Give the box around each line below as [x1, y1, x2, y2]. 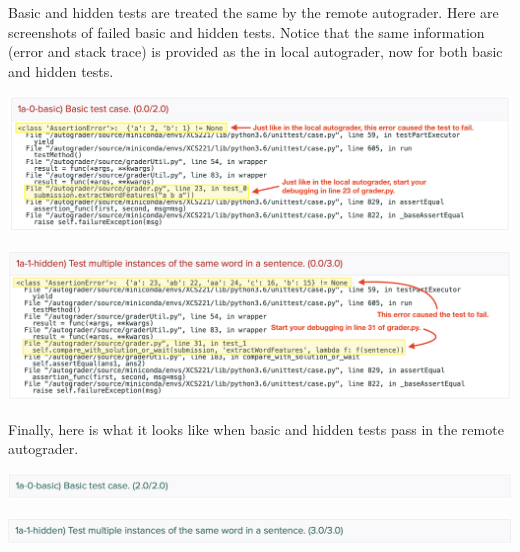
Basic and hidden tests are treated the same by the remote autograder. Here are [8, 2, 499, 22]
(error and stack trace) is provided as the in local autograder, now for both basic [8, 41, 503, 62]
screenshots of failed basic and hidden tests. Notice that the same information [8, 21, 485, 42]
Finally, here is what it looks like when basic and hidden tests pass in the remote [8, 418, 504, 439]
